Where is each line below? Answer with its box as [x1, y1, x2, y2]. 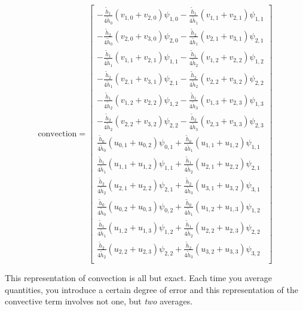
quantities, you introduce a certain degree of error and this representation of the [5, 283, 298, 295]
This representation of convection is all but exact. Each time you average [5, 272, 272, 284]
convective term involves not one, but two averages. [5, 295, 193, 307]
